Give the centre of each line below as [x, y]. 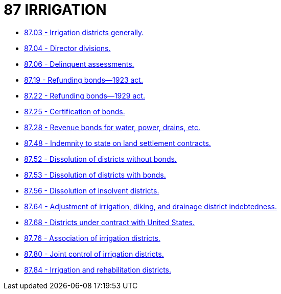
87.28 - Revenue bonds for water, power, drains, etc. [112, 127]
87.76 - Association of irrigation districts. [92, 238]
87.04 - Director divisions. [67, 48]
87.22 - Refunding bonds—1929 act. [85, 95]
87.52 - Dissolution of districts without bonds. [100, 159]
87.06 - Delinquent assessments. [79, 64]
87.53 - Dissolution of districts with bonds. [95, 175]
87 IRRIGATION [55, 10]
